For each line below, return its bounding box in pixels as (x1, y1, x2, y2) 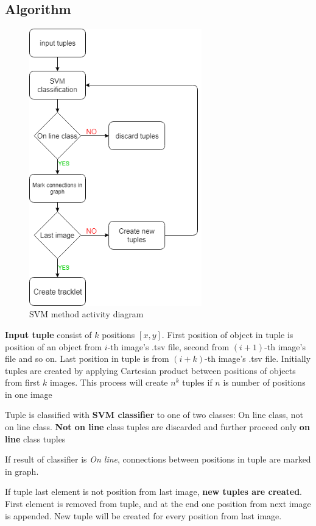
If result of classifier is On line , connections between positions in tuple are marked (5, 453, 311, 466)
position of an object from (5, 340, 102, 353)
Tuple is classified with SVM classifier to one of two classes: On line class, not (5, 408, 304, 421)
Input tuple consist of (5, 328, 92, 340)
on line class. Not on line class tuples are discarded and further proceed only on (5, 420, 310, 433)
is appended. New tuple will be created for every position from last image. (5, 509, 282, 522)
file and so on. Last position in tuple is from (5, 352, 169, 365)
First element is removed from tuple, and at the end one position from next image (5, 497, 311, 510)
